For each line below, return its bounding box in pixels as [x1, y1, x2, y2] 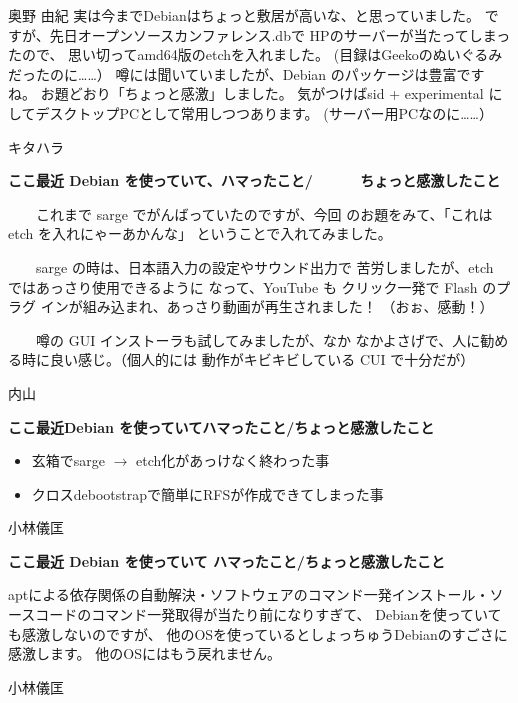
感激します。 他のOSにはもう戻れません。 [8, 643, 282, 664]
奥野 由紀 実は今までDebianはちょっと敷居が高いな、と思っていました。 [8, 5, 481, 25]
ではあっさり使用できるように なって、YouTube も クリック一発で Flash [8, 276, 478, 297]
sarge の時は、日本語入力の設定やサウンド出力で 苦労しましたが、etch [35, 256, 494, 277]
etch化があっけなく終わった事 [136, 450, 330, 471]
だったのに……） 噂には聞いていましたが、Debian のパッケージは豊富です [8, 63, 485, 84]
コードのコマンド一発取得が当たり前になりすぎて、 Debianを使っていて [35, 604, 502, 625]
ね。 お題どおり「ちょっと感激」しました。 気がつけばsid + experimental [8, 83, 484, 104]
